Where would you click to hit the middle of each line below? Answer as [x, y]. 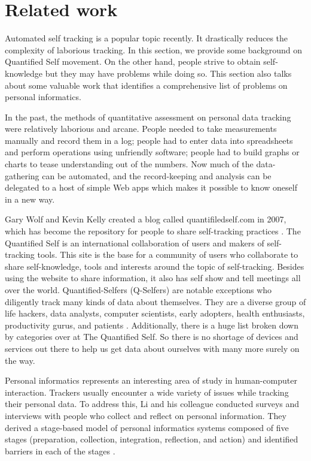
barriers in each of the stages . [60, 451]
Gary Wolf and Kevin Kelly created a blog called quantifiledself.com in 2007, [146, 219]
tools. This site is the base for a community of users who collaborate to [168, 254]
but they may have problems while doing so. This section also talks [168, 73]
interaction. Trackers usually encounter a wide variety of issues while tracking [147, 392]
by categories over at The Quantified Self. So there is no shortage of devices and [152, 337]
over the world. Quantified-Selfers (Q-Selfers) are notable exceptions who [138, 290]
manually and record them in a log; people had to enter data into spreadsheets [149, 140]
